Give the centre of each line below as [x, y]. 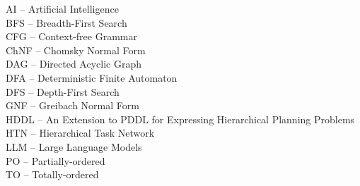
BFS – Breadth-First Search [66, 22]
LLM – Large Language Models [74, 146]
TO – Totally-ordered [52, 174]
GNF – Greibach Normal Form [72, 105]
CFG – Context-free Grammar [71, 36]
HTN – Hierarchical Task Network [80, 133]
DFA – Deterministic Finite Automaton [92, 77]
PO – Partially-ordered [56, 160]
